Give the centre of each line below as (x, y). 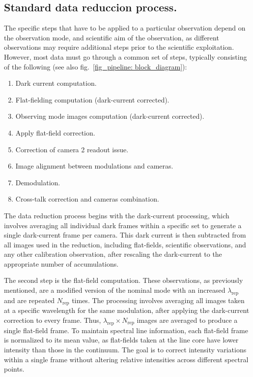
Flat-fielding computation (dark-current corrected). (92, 99)
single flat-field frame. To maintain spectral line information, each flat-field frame (126, 330)
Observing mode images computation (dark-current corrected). (110, 116)
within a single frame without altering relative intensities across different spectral (126, 359)
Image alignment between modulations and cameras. (94, 166)
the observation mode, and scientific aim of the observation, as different (112, 37)
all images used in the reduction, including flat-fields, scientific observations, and (125, 244)
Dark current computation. (56, 83)
